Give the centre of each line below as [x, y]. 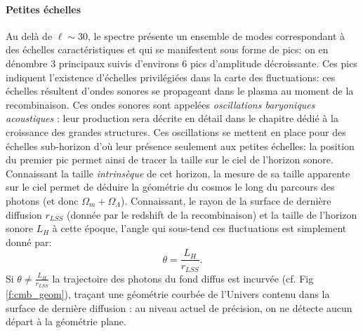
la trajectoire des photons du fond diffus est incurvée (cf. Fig [183, 278]
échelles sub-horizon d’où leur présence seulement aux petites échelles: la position [180, 145]
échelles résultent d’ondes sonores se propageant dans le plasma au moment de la [180, 91]
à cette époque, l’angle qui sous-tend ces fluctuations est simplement [199, 228]
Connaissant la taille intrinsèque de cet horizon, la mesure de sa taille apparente [178, 173]
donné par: [29, 242]
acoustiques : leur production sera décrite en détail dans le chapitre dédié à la [172, 118]
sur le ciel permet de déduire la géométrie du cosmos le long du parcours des [170, 187]
